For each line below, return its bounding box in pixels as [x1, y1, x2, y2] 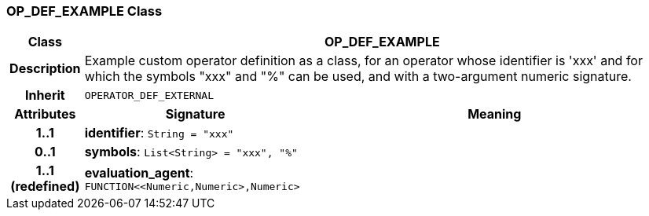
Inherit [24, 87, 65, 104]
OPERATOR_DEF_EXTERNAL [84, 89, 214, 101]
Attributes [14, 106, 76, 123]
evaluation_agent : [84, 164, 194, 181]
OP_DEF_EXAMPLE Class [6, 3, 163, 19]
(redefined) [10, 178, 80, 195]
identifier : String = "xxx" [84, 125, 234, 141]
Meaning [467, 106, 522, 123]
